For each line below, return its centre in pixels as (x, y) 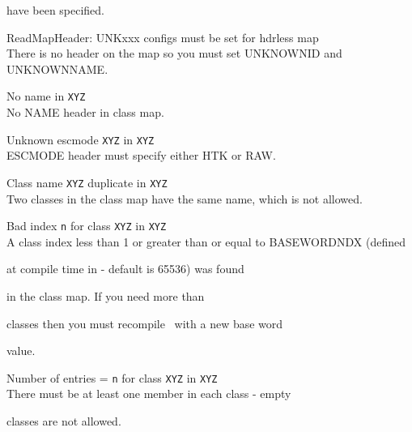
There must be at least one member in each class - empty (149, 394)
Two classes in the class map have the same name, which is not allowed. (185, 198)
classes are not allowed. (64, 421)
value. (21, 351)
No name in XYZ (46, 96)
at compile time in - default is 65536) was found (125, 269)
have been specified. (56, 10)
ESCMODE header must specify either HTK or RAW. (141, 155)
